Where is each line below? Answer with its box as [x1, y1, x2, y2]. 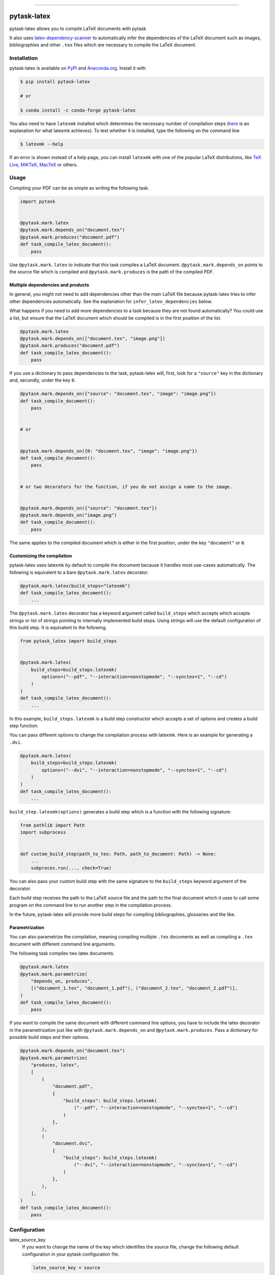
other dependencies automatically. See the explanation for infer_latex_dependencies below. [9, 298, 212, 304]
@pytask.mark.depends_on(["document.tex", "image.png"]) [20, 336, 166, 341]
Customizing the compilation [9, 552, 72, 558]
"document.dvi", [52, 1140, 93, 1146]
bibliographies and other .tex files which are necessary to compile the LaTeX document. [9, 42, 197, 48]
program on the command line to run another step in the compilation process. [9, 902, 172, 908]
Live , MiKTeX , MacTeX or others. [9, 161, 78, 168]
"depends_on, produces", [31, 978, 93, 984]
